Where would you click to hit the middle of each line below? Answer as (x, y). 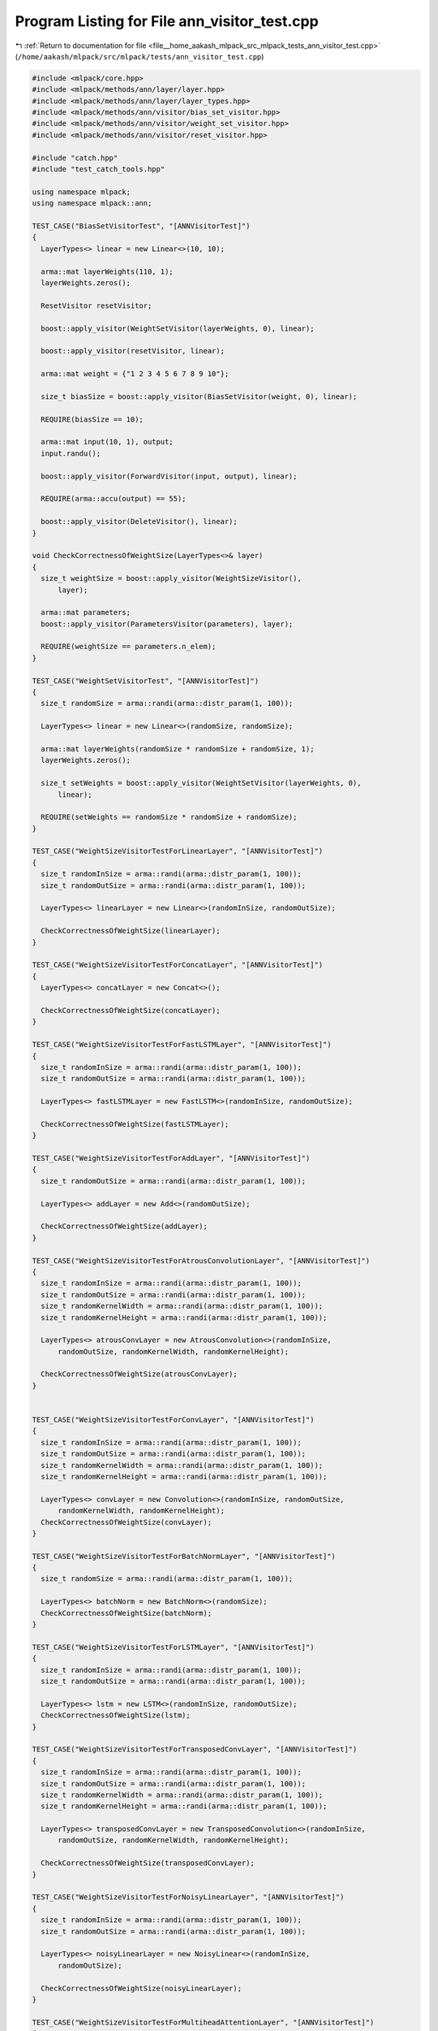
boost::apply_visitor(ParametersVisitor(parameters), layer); (167, 624)
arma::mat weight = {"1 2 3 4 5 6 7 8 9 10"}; (135, 374)
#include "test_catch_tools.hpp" (99, 169)
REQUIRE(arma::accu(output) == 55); (114, 499)
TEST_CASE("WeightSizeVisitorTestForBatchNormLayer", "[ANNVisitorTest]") (184, 1556)
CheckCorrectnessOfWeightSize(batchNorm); (127, 1613)
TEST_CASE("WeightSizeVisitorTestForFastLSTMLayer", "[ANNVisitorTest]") (182, 1045)
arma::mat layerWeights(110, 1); (107, 271)
